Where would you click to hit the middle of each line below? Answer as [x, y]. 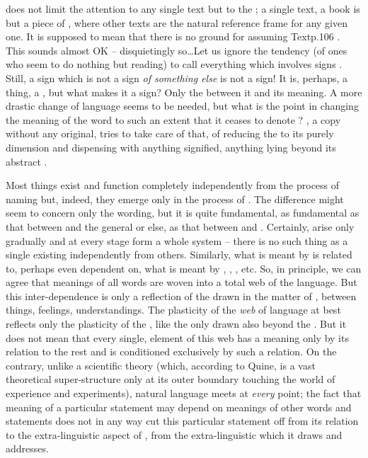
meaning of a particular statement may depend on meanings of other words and [179, 407]
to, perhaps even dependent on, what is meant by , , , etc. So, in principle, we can [184, 268]
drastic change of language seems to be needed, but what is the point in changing [182, 106]
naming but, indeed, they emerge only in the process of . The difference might [175, 199]
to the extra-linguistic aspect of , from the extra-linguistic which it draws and [174, 434]
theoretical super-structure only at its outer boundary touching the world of [171, 379]
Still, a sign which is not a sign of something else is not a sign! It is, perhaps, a [177, 78]
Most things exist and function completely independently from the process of [173, 185]
